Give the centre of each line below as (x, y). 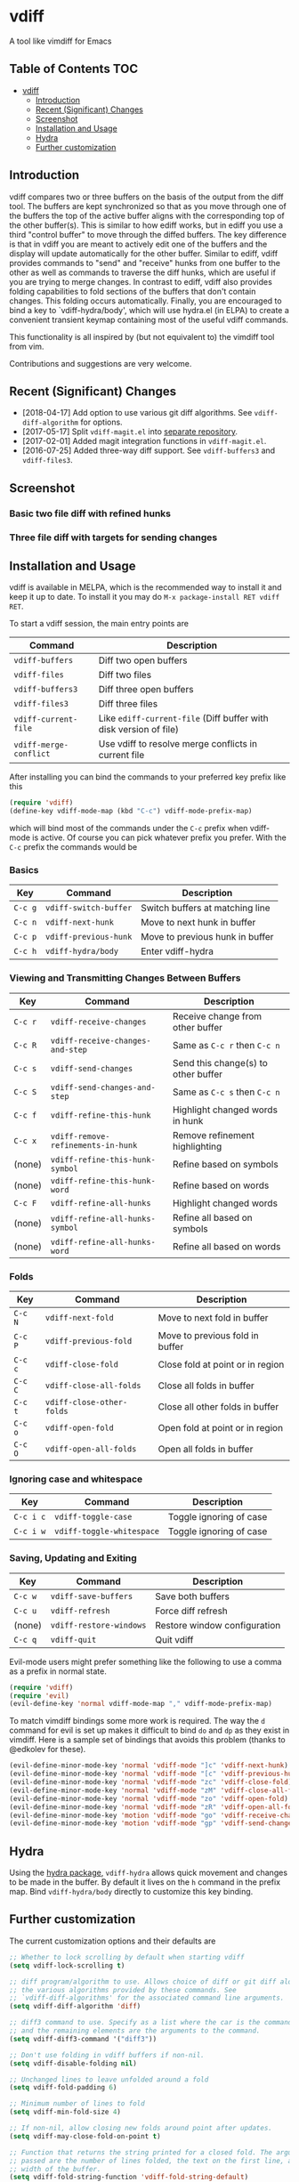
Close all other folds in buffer (218, 1407)
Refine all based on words (226, 1246)
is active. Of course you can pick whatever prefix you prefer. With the (159, 837)
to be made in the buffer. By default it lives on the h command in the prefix (145, 1882)
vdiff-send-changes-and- (103, 1087)
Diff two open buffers (143, 660)
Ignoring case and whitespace (76, 1479)
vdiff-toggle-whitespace (107, 1531)
